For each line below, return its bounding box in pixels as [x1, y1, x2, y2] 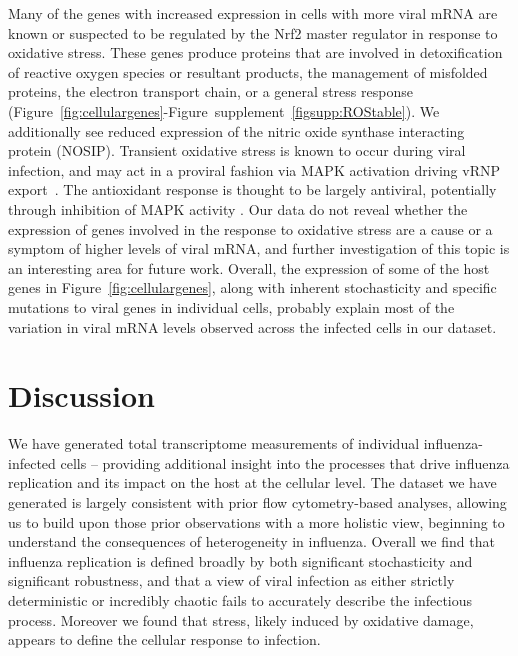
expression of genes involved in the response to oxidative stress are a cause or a [8, 218, 493, 239]
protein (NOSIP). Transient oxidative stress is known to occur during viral [8, 140, 466, 161]
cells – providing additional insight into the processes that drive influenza [60, 452, 510, 473]
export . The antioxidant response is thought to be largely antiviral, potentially [8, 179, 497, 200]
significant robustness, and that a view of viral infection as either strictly [8, 570, 455, 591]
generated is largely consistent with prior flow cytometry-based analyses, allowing [8, 492, 507, 512]
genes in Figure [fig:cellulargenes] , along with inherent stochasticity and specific [8, 277, 497, 298]
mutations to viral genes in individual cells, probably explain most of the [8, 296, 455, 317]
